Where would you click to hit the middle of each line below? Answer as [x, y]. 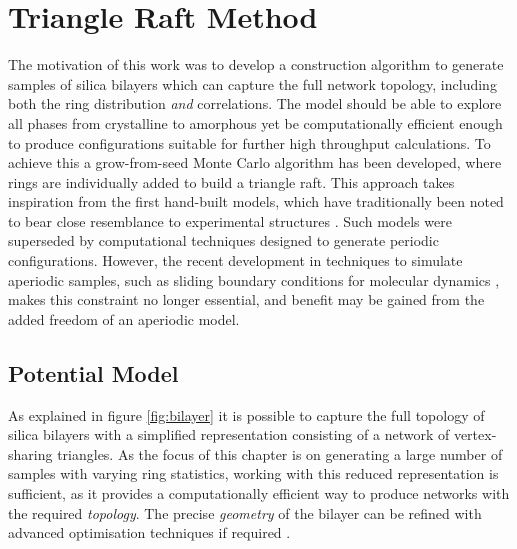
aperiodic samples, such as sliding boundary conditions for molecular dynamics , [254, 279]
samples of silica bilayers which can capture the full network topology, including [252, 83]
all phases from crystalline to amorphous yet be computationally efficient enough [255, 122]
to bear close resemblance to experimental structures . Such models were [230, 220]
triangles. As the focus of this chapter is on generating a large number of [280, 453]
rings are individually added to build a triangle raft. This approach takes [231, 181]
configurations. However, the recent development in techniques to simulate [235, 260]
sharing [30, 453]
